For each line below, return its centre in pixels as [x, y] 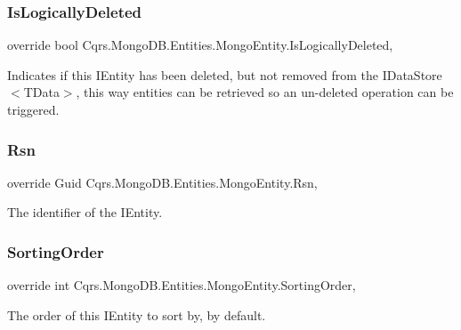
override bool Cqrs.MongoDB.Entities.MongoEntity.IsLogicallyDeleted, [200, 45]
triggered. [33, 109]
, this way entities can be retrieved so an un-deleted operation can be [265, 92]
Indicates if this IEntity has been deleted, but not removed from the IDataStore [225, 74]
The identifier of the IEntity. [85, 212]
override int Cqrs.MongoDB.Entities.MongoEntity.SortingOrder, [182, 285]
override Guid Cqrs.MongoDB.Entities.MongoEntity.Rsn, [162, 182]
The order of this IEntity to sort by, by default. [137, 314]
